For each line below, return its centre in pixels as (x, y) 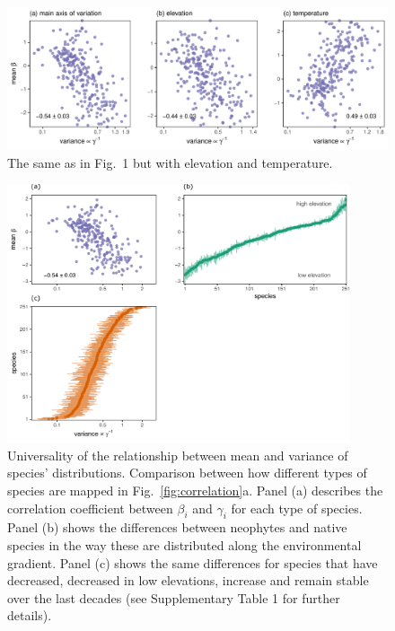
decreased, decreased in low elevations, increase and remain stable (188, 580)
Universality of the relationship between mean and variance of (178, 455)
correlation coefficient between (90, 508)
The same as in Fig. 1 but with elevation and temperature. (170, 162)
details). (30, 615)
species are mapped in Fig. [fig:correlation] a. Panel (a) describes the (195, 491)
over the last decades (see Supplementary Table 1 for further (174, 597)
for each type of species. (297, 508)
